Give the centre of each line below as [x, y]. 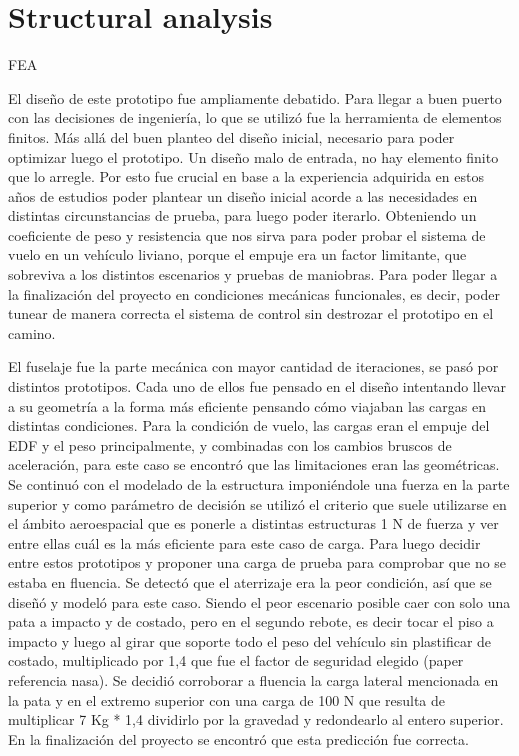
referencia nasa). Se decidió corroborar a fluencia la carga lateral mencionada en [253, 679]
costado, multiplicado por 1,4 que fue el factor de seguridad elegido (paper [236, 660]
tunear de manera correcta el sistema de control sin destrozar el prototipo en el [251, 313]
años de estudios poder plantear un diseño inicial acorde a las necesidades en [243, 195]
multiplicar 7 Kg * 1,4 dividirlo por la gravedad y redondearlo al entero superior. [256, 719]
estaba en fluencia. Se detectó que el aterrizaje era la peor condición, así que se [250, 581]
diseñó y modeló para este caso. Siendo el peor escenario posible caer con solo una [259, 601]
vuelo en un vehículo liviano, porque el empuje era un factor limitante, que [237, 254]
